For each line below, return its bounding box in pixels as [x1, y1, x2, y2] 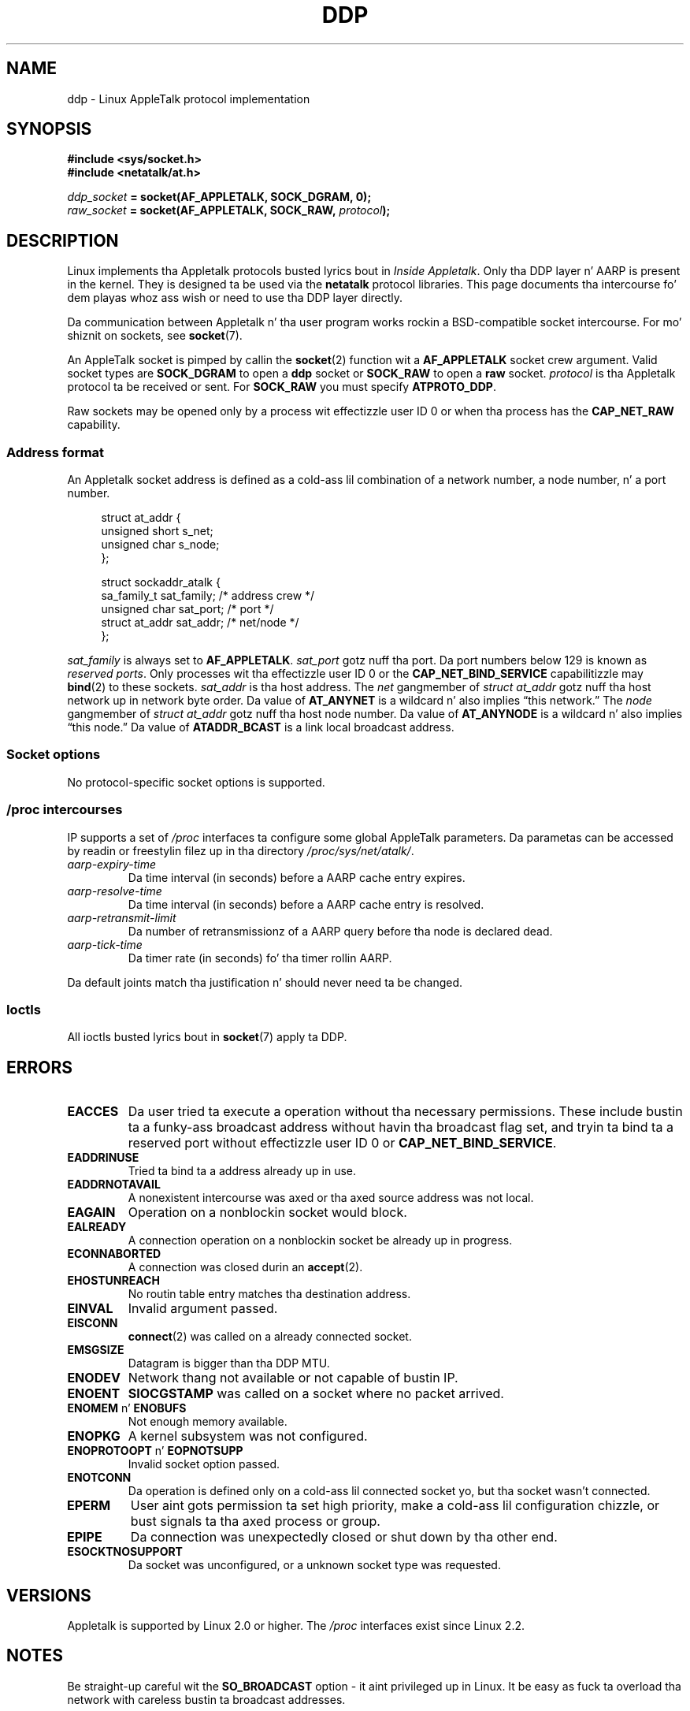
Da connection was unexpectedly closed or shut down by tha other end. [130, 1529, 558, 1545]
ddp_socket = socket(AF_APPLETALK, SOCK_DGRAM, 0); [67, 190, 372, 204]
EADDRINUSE [67, 1151, 139, 1165]
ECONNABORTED [67, 1247, 161, 1261]
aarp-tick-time [67, 937, 143, 951]
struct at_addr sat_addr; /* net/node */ [101, 616, 299, 630]
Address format [6, 444, 105, 460]
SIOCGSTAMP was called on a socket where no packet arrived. [128, 1386, 504, 1402]
